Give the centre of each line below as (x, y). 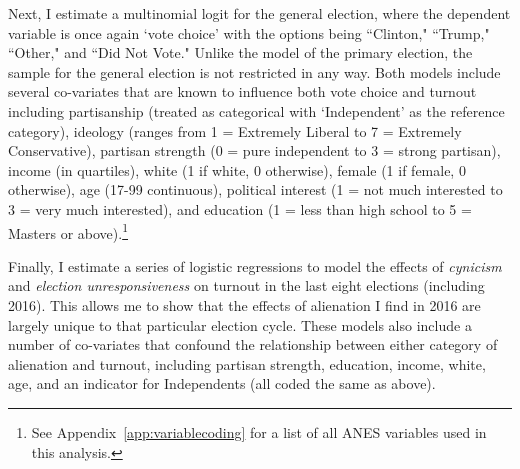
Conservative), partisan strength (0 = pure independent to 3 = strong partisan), (254, 150)
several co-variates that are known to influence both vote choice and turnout (242, 91)
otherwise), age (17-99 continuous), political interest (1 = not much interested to (255, 189)
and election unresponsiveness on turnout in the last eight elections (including (246, 285)
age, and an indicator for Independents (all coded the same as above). (222, 383)
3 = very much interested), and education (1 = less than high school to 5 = (240, 208)
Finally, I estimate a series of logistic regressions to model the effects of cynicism (255, 265)
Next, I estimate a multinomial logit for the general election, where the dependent (259, 13)
